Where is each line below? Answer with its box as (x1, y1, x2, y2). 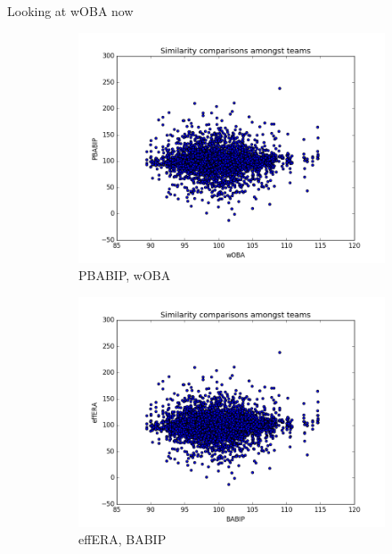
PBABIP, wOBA (78, 266, 171, 285)
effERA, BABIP (78, 530, 167, 549)
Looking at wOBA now (7, 2, 134, 20)
